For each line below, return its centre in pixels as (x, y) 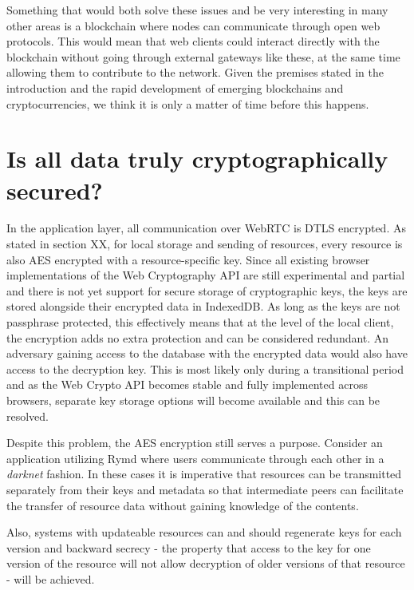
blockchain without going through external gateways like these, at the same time (203, 56)
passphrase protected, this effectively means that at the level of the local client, (200, 322)
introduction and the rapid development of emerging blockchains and (175, 87)
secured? (55, 190)
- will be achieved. (51, 578)
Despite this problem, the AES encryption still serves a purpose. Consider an (195, 443)
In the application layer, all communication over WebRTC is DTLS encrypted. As (206, 228)
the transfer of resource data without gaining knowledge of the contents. (183, 505)
